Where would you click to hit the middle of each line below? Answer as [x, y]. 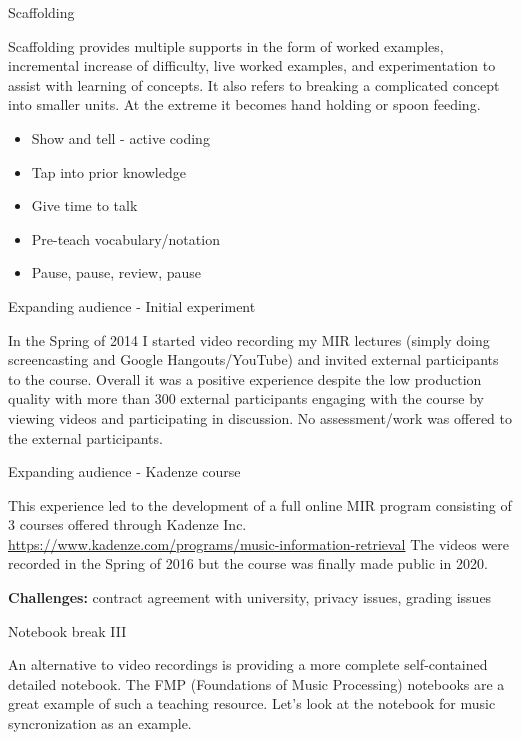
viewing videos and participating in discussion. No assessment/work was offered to [260, 417]
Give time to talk [84, 205]
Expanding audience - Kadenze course [124, 471]
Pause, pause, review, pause [116, 272]
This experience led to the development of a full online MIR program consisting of [260, 504]
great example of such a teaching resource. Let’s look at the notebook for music [252, 703]
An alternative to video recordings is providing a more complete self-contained [248, 664]
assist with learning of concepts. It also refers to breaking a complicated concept [254, 84]
